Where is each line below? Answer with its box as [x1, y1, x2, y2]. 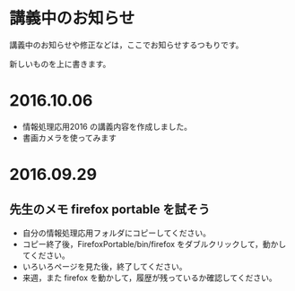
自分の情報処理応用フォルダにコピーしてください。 [22, 227, 211, 238]
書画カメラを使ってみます [22, 132, 117, 143]
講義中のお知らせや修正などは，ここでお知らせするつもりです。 [9, 39, 244, 50]
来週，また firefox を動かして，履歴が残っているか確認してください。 [22, 272, 277, 283]
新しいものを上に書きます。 [9, 58, 111, 69]
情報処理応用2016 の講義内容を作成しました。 [22, 121, 193, 132]
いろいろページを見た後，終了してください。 [22, 261, 187, 271]
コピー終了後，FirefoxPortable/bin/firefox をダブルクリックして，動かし [22, 238, 287, 249]
